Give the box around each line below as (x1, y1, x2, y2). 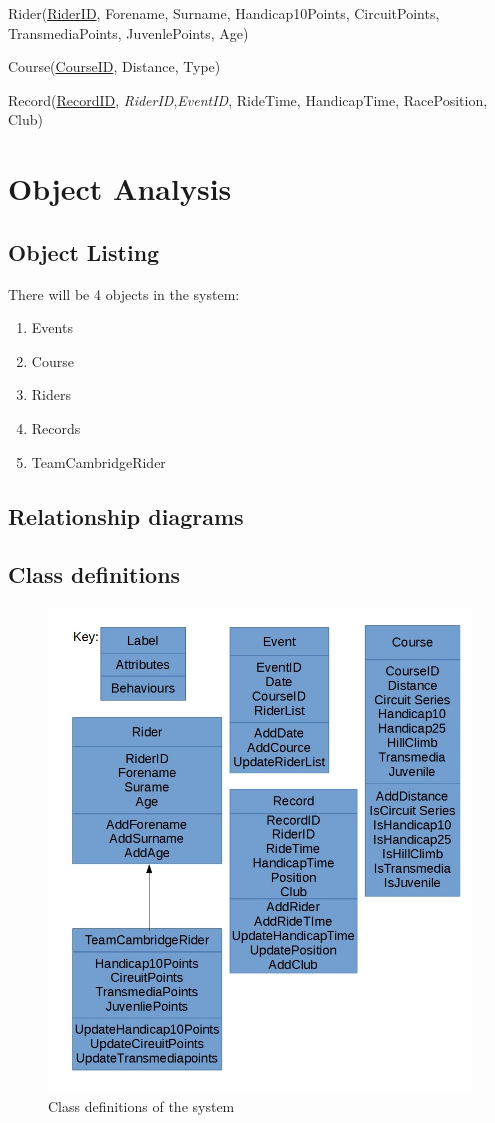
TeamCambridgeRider (31, 451, 166, 472)
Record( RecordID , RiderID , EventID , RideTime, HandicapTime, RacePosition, (8, 89, 488, 110)
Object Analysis (8, 168, 232, 209)
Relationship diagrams (8, 500, 244, 531)
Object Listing (8, 236, 160, 267)
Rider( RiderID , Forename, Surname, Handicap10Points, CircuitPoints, (8, 3, 440, 23)
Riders (31, 384, 71, 405)
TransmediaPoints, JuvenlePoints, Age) (8, 22, 249, 43)
